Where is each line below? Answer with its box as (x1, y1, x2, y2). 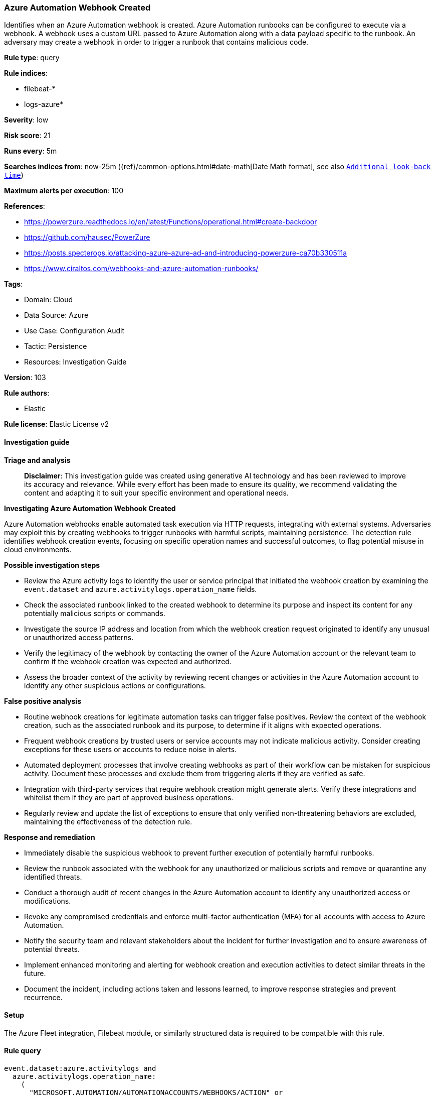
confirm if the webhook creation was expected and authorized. (24, 657, 232, 666)
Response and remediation (4, 832, 95, 841)
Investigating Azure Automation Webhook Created (4, 504, 176, 513)
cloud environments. (4, 545, 72, 554)
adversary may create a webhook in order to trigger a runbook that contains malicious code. (4, 38, 309, 47)
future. (24, 968, 46, 978)
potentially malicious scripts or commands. (24, 609, 165, 618)
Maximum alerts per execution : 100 (4, 186, 124, 195)
